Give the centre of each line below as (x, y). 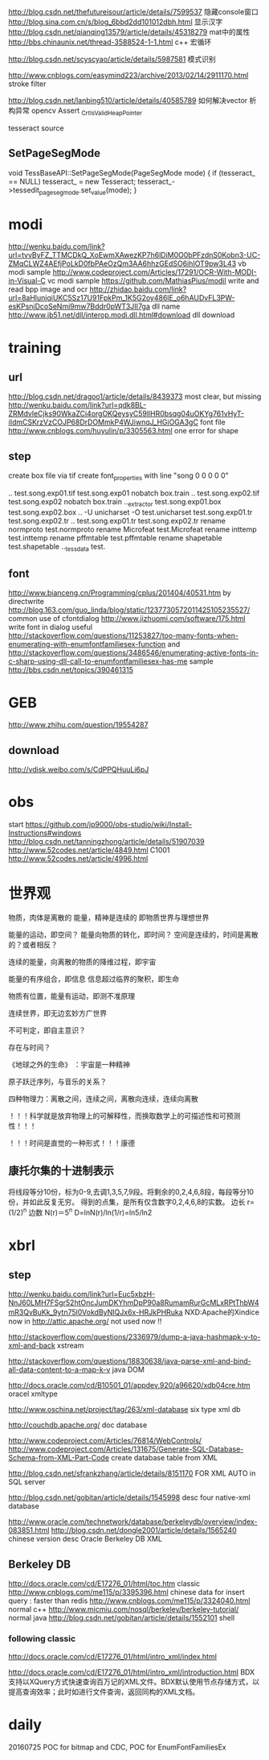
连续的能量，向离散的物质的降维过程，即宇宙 (82, 962)
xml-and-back (32, 1346)
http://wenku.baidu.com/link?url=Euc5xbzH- (82, 1294)
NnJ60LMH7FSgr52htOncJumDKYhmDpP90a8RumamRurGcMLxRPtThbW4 (134, 1302)
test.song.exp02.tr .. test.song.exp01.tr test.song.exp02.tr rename (117, 520)
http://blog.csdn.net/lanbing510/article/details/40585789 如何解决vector (128, 100)
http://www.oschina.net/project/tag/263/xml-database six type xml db (124, 1410)
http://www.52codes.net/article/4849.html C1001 (89, 850)
